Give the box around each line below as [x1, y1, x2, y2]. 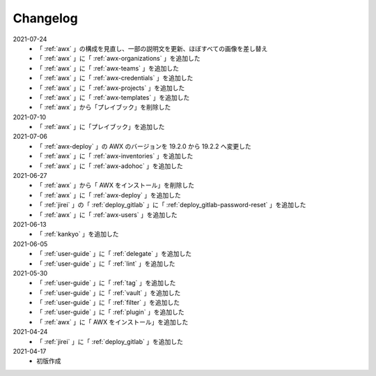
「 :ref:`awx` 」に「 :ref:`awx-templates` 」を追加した [36, 93, 190, 101]
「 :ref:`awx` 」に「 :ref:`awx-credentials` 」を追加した [36, 74, 194, 82]
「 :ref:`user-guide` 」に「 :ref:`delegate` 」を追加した [36, 250, 192, 258]
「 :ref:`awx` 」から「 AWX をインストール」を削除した [36, 181, 195, 190]
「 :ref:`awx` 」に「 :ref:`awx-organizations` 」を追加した [36, 54, 201, 63]
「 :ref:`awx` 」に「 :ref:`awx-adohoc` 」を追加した [36, 161, 184, 170]
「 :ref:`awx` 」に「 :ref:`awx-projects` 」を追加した [36, 84, 185, 92]
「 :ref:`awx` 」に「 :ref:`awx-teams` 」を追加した [36, 63, 180, 73]
